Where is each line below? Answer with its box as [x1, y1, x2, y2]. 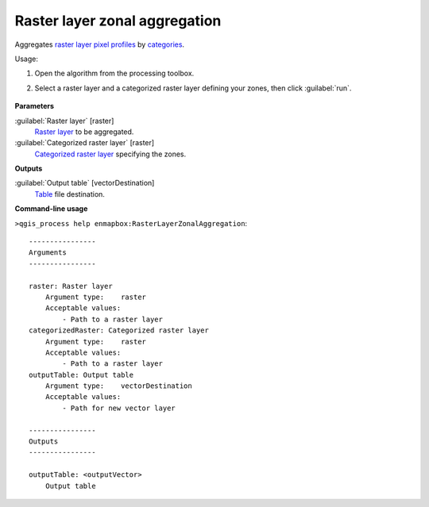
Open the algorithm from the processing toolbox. [34, 68, 195, 79]
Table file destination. [34, 189, 105, 198]
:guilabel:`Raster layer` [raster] [14, 116, 114, 125]
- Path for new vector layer [62, 403, 176, 413]
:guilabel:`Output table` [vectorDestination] [14, 179, 155, 188]
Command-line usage [14, 204, 88, 213]
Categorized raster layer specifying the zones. [34, 149, 187, 159]
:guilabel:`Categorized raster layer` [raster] [14, 138, 155, 148]
